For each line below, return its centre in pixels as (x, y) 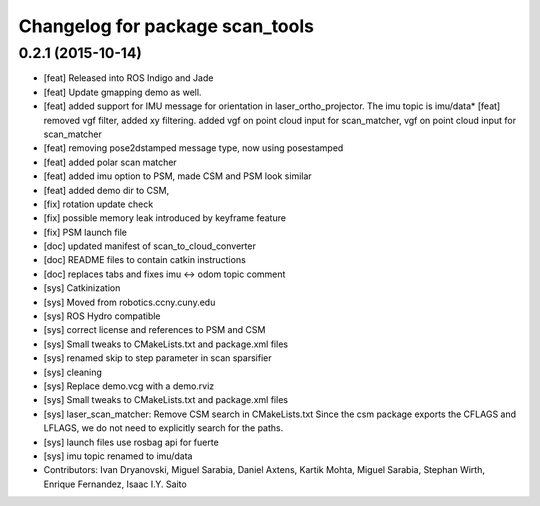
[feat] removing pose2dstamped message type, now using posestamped (193, 148)
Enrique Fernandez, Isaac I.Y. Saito (115, 484)
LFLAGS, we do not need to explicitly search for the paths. (163, 428)
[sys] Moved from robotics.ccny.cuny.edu (129, 302)
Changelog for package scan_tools (166, 26)
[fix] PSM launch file (85, 232)
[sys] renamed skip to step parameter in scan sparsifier (157, 358)
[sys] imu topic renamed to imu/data (118, 456)
